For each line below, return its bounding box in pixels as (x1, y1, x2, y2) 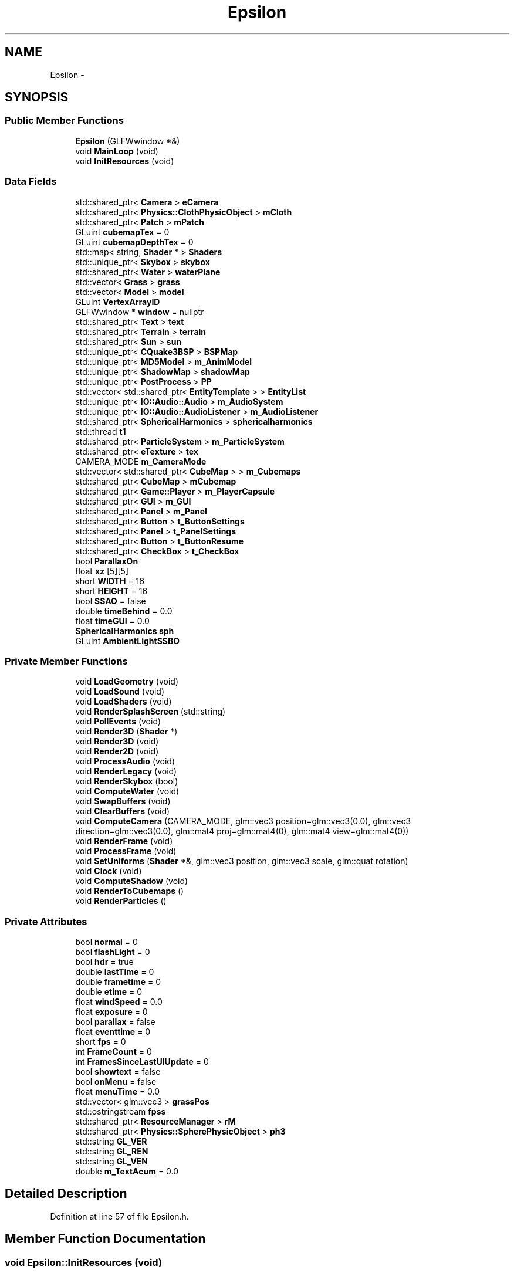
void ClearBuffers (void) (75, 806, 170, 817)
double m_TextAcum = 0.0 (75, 1166, 179, 1177)
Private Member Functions (5, 655, 128, 667)
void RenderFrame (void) (75, 836, 173, 847)
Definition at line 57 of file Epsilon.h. (50, 1211, 189, 1221)
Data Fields (5, 175, 57, 188)
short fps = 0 (75, 1037, 126, 1047)
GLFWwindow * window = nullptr (75, 306, 204, 317)
